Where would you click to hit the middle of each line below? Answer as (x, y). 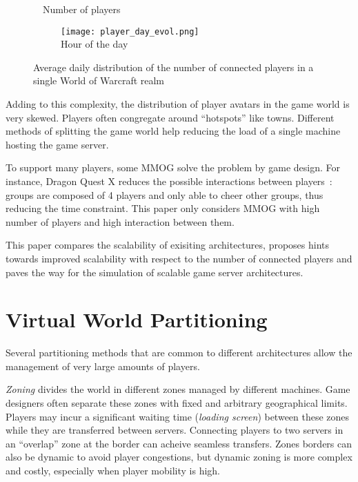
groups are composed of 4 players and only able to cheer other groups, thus (165, 194)
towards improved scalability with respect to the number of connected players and (179, 258)
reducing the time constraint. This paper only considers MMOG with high (163, 208)
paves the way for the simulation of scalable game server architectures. (155, 272)
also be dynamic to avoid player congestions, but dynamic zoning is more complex (179, 457)
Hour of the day (95, 44)
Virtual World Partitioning (137, 319)
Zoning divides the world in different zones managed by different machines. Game (178, 389)
